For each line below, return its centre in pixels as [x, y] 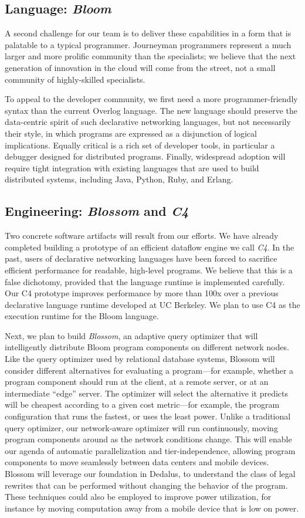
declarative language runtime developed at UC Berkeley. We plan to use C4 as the [152, 304]
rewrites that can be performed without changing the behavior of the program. [146, 485]
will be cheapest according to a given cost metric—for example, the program [142, 404]
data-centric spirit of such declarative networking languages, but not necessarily [148, 122]
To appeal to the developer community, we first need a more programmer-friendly [151, 99]
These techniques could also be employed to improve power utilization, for [138, 497]
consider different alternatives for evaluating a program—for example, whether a [149, 370]
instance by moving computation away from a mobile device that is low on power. [152, 508]
